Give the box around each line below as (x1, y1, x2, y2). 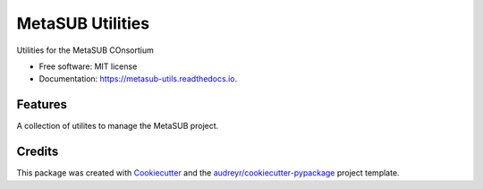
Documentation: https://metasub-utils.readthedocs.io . (38, 73, 238, 84)
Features (16, 97, 67, 112)
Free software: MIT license (38, 61, 138, 72)
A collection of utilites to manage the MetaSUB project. (16, 121, 219, 132)
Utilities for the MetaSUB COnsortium (16, 45, 154, 56)
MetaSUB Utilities (16, 13, 150, 33)
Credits (16, 144, 59, 159)
